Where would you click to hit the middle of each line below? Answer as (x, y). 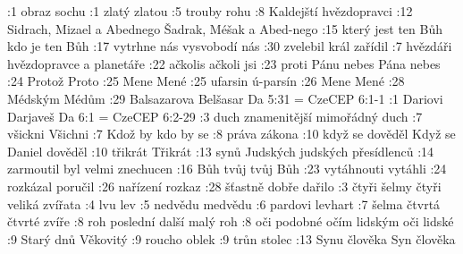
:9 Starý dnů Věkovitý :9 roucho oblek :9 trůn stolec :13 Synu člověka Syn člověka (231, 238)
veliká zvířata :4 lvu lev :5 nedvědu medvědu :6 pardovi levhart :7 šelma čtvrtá (224, 203)
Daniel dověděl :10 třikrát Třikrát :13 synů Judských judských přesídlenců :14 (221, 151)
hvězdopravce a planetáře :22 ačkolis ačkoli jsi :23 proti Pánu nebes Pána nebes (224, 63)
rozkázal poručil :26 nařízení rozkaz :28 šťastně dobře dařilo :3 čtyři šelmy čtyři (224, 186)
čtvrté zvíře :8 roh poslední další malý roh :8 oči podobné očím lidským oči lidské (231, 221)
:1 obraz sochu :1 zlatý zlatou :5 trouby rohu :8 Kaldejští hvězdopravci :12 (210, 11)
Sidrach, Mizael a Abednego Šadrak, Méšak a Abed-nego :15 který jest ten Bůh (225, 28)
